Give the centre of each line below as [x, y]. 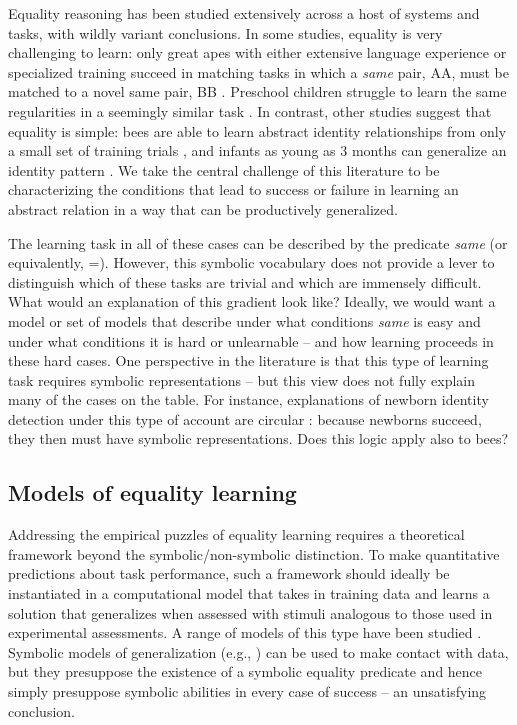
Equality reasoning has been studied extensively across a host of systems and [244, 13]
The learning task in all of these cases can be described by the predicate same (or [258, 242]
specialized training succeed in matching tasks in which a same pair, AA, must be [259, 71]
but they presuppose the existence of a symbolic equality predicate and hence [245, 671]
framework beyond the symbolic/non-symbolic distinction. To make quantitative [254, 553]
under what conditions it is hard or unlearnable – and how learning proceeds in [251, 340]
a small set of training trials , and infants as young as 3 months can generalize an [257, 150]
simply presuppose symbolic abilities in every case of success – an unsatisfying [247, 691]
